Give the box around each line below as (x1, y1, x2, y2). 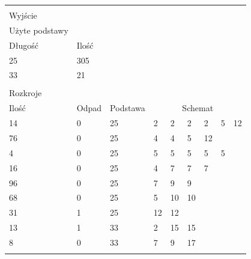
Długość (9, 38, 38, 51)
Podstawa (110, 102, 145, 114)
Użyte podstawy (9, 23, 68, 36)
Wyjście (9, 9, 37, 21)
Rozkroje (9, 87, 42, 99)
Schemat (182, 102, 214, 114)
